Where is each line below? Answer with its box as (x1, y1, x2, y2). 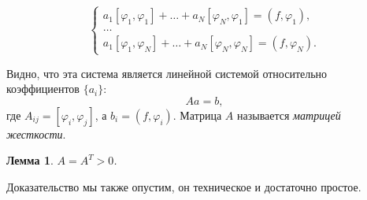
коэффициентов (6, 80, 80, 97)
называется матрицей (236, 106, 341, 123)
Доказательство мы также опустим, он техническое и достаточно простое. (6, 178, 361, 194)
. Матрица (172, 106, 222, 123)
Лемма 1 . (6, 152, 54, 169)
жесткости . (6, 125, 66, 142)
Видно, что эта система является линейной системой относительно (6, 65, 328, 81)
